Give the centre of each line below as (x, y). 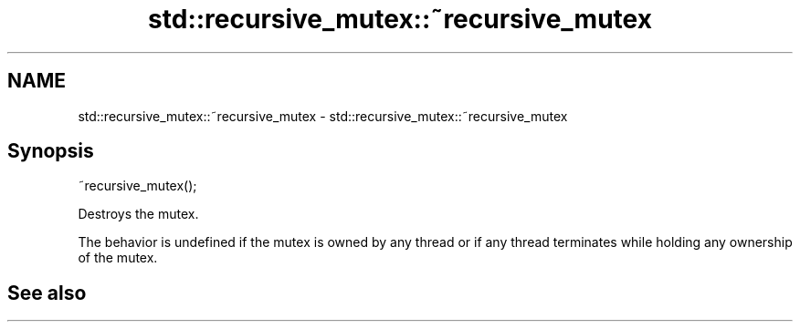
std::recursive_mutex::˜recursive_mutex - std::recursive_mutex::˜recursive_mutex (323, 116)
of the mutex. (118, 258)
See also (47, 293)
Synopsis (51, 151)
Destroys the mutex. (138, 214)
